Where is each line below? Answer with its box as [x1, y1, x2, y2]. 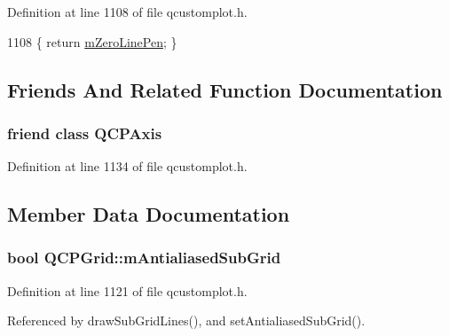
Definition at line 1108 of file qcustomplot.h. [7, 3, 248, 20]
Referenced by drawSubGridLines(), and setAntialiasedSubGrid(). [7, 311, 366, 330]
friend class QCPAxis [7, 121, 162, 144]
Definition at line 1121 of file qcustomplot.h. [7, 281, 248, 300]
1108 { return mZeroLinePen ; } [7, 32, 177, 51]
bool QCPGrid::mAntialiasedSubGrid [7, 246, 281, 269]
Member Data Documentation [7, 200, 290, 228]
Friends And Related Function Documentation [7, 75, 443, 103]
